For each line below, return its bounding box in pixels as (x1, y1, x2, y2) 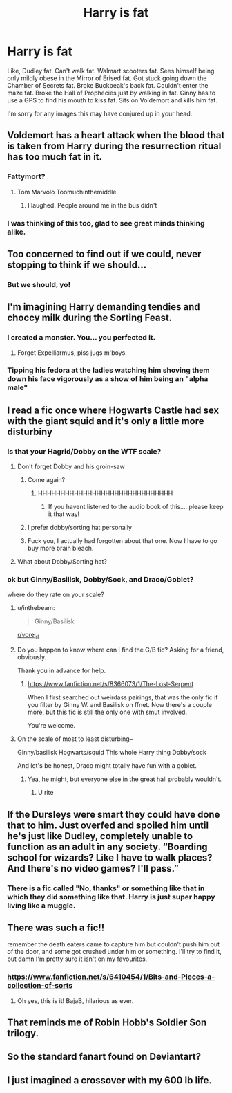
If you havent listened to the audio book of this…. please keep (48, 503, 224, 511)
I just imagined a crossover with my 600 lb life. (7, 1074, 212, 1086)
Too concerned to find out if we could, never (7, 248, 202, 260)
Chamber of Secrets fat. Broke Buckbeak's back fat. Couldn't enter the (7, 81, 209, 89)
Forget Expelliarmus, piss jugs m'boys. (17, 348, 128, 357)
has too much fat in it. (7, 151, 102, 163)
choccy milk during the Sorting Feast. (7, 312, 173, 324)
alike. (7, 227, 26, 237)
